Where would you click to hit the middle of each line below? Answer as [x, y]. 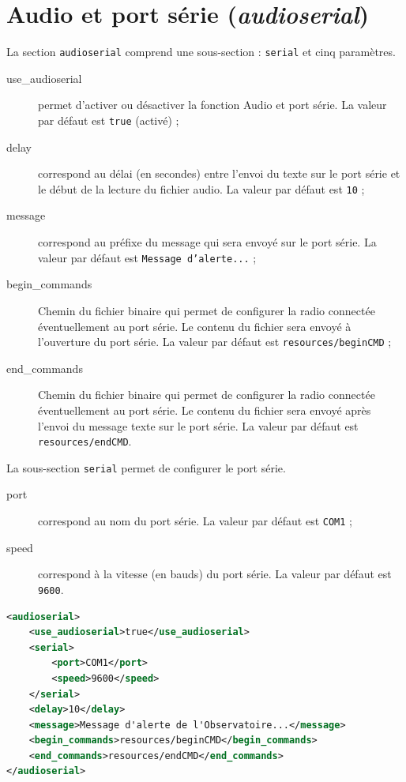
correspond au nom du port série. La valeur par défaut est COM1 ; [195, 521]
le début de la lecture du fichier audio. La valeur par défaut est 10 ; [201, 188]
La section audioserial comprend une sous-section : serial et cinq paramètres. [201, 52]
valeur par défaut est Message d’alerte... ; [147, 257]
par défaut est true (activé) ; [109, 120]
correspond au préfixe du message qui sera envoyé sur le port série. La [207, 242]
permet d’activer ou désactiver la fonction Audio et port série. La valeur [212, 105]
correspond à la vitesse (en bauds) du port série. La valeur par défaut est [215, 574]
